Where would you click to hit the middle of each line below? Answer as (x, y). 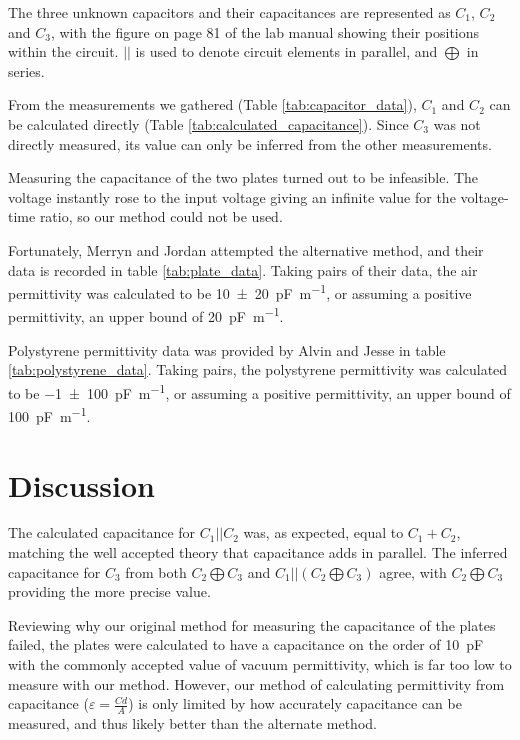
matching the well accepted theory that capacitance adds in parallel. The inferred (258, 552)
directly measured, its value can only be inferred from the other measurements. (250, 143)
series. (26, 70)
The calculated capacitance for (102, 532)
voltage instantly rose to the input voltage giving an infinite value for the (232, 196)
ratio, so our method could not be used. (161, 216)
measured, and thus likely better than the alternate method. (192, 723)
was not (457, 123)
